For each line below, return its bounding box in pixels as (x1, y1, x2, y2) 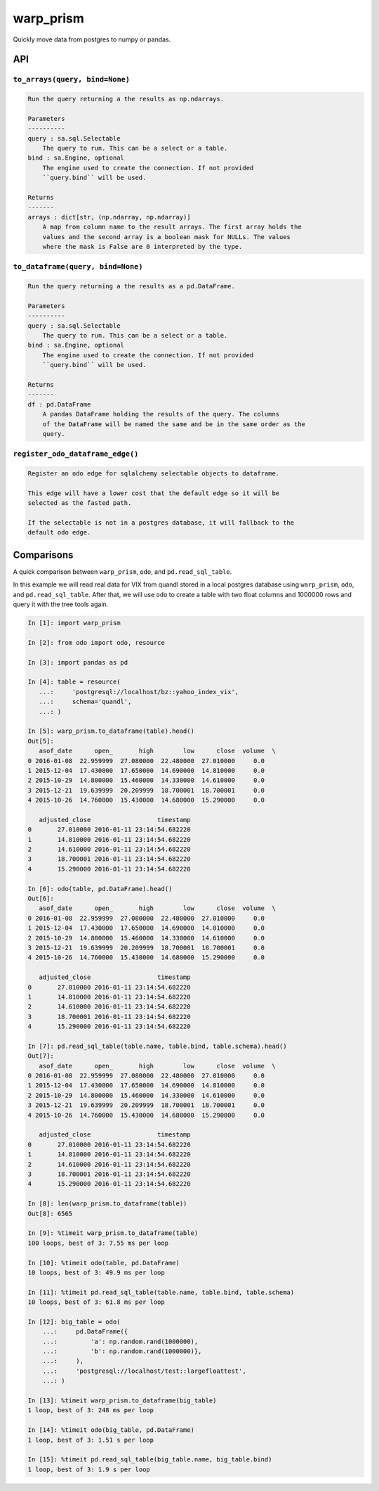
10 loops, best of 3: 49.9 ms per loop (27, 1268, 165, 1276)
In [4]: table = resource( (27, 678, 121, 686)
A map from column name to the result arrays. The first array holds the (42, 223, 302, 231)
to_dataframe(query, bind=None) (13, 262, 143, 271)
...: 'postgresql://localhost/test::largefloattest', (42, 1367, 246, 1375)
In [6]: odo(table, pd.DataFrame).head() (27, 885, 173, 892)
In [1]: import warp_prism (27, 619, 121, 627)
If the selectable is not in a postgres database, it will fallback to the (27, 519, 295, 527)
